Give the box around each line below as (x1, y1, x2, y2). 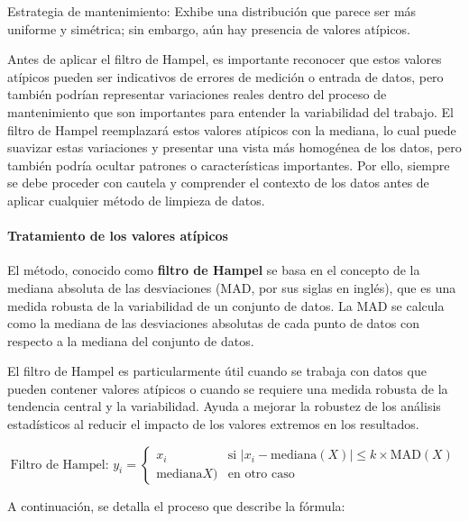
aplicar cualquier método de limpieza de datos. (7, 190, 265, 209)
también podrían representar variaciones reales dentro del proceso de (7, 85, 387, 104)
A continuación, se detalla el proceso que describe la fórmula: (7, 496, 345, 515)
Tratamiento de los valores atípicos (7, 226, 228, 245)
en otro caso (227, 468, 295, 481)
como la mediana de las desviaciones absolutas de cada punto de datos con (7, 314, 419, 333)
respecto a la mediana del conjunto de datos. (7, 331, 254, 350)
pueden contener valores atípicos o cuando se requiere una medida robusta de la (7, 379, 448, 398)
